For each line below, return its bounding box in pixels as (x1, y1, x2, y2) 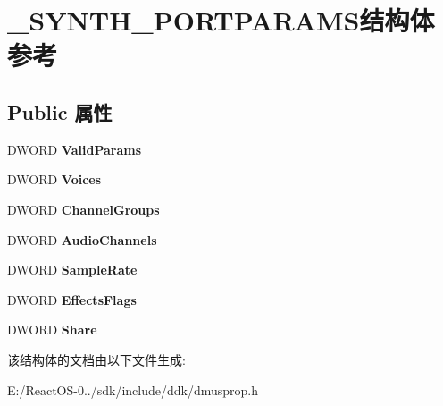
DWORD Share (7, 320, 97, 339)
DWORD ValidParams (7, 140, 141, 158)
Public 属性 (7, 97, 113, 125)
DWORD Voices (7, 170, 102, 189)
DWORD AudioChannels (7, 230, 157, 249)
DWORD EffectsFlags (7, 290, 137, 309)
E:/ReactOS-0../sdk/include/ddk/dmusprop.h (7, 380, 259, 399)
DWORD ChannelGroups (7, 199, 160, 218)
